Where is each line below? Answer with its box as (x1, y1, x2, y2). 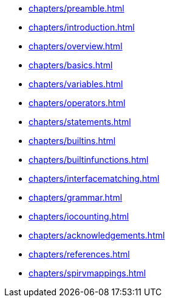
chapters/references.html (29, 249, 130, 259)
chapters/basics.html (29, 60, 113, 70)
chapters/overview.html (29, 41, 123, 51)
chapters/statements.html (29, 117, 131, 127)
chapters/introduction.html (29, 22, 135, 32)
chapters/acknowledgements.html (29, 230, 165, 240)
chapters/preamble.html (29, 3, 124, 13)
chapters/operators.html (29, 98, 126, 108)
